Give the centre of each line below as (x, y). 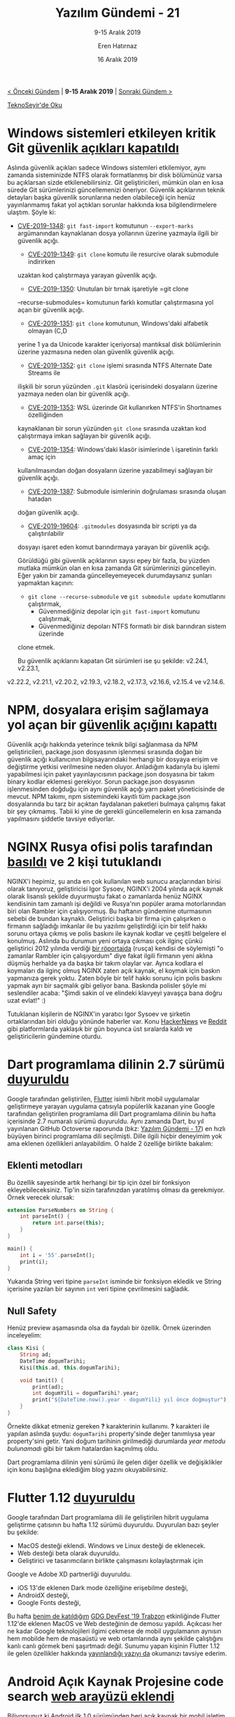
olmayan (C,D (48, 331)
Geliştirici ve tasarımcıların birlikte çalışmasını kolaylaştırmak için (110, 1560)
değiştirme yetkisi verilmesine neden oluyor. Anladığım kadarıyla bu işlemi (114, 766)
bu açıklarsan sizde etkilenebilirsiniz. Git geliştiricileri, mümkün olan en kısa (115, 182)
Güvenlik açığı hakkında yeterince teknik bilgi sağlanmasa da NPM (102, 744)
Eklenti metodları (45, 1166)
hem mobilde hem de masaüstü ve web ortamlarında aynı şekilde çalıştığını (115, 1638)
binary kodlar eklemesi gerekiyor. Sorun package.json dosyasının (101, 781)
